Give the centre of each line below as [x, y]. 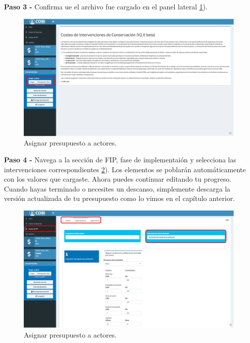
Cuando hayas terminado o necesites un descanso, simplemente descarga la [117, 188]
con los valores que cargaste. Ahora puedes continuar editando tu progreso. [118, 179]
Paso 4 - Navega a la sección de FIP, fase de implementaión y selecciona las [120, 160]
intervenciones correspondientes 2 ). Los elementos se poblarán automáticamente [125, 169]
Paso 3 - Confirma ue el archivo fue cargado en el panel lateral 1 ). [106, 6]
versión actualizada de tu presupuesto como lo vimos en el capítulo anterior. [120, 198]
